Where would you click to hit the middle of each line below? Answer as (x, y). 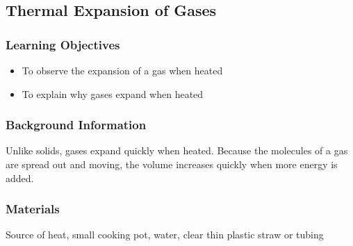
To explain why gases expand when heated (113, 93)
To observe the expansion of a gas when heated (122, 70)
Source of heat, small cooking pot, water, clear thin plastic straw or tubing (165, 235)
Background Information (76, 125)
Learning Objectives (63, 44)
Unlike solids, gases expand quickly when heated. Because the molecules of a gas (177, 150)
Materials (33, 209)
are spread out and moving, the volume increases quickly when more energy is (172, 164)
